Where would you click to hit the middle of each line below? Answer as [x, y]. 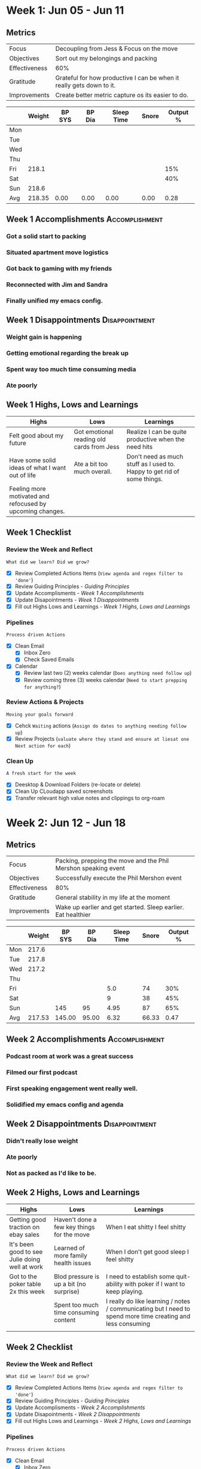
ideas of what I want [38, 467]
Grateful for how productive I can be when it [117, 78]
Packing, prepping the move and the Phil [112, 861]
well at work [26, 1266]
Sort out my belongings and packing [106, 58]
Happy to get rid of [153, 471]
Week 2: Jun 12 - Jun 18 [66, 823]
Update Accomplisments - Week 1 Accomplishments [79, 593]
